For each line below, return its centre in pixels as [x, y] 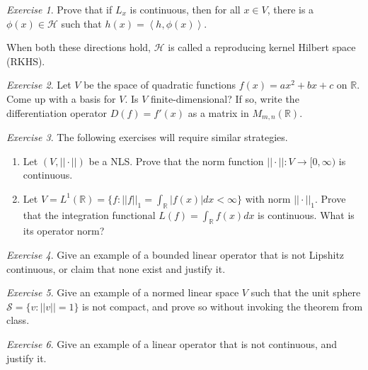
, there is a [291, 9]
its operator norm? [64, 231]
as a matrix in [218, 112]
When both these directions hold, [79, 47]
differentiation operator [57, 112]
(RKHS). [26, 61]
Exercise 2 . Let [39, 85]
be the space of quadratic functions [160, 85]
